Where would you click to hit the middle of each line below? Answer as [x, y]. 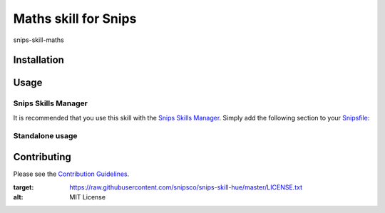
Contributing [42, 157]
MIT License [88, 197]
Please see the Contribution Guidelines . [71, 174]
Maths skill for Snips [75, 19]
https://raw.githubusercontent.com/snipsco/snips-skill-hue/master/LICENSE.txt [186, 187]
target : [24, 187]
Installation [38, 60]
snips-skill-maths [38, 40]
